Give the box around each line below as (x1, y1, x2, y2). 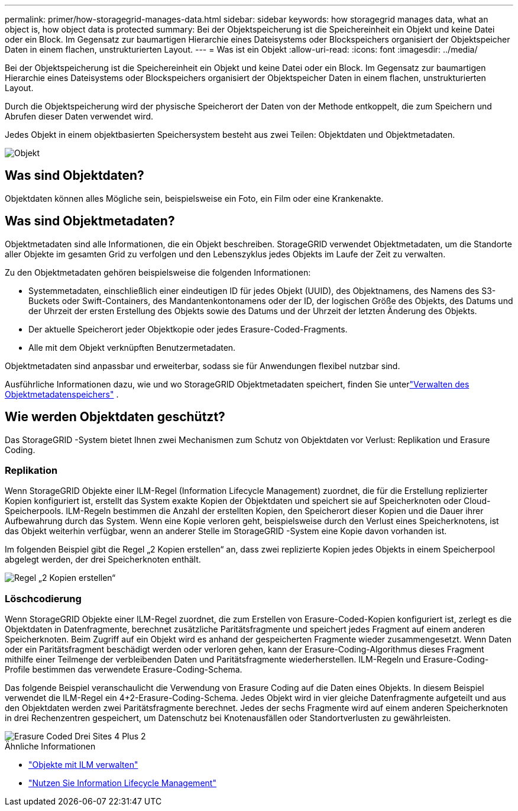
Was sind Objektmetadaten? (5, 214, 175, 229)
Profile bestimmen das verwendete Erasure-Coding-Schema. (5, 664, 242, 675)
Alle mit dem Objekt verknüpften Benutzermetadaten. (28, 342, 236, 353)
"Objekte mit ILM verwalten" (28, 760, 138, 770)
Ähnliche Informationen (5, 741, 96, 752)
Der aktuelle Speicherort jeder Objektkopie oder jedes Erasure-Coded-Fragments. (28, 324, 348, 334)
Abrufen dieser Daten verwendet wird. (5, 111, 154, 121)
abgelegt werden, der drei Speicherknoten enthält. (5, 554, 201, 565)
